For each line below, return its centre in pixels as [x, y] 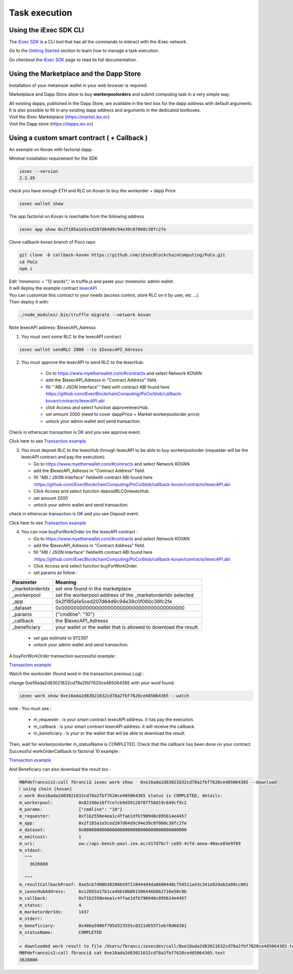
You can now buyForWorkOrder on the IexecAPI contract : [79, 532]
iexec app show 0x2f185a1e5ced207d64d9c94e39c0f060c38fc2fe [93, 229]
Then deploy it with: [29, 302]
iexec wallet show [41, 204]
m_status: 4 [50, 905]
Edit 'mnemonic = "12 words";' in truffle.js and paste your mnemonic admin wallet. [92, 281]
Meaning [66, 582]
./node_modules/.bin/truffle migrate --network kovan [85, 315]
